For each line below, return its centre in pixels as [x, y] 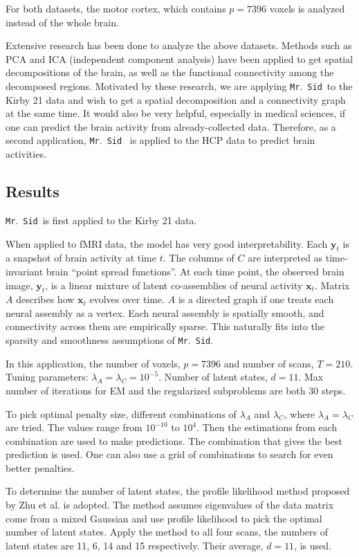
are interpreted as [285, 258]
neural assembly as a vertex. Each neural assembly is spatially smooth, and [165, 312]
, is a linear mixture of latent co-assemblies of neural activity [174, 285]
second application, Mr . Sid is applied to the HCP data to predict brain [160, 140]
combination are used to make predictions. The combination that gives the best [174, 440]
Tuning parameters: [47, 377]
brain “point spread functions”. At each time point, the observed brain [195, 271]
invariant [25, 271]
